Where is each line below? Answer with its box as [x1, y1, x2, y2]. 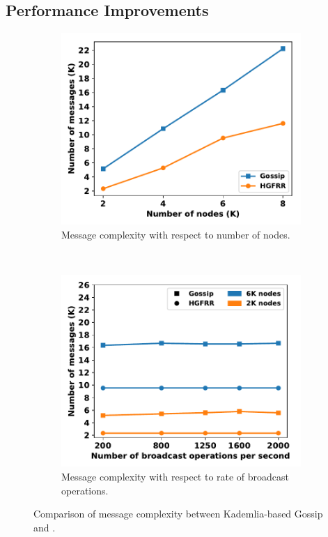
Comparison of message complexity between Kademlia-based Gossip [33, 506, 323, 521]
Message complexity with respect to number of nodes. [61, 227, 290, 241]
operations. [61, 483, 109, 497]
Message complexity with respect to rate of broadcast [61, 469, 290, 483]
